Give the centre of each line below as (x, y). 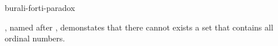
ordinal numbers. (35, 38)
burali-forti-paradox (40, 7)
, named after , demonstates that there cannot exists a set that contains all (139, 27)
